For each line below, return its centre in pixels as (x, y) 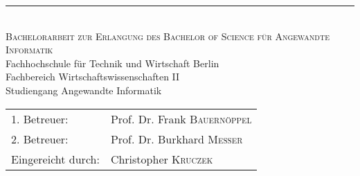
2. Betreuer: (40, 139)
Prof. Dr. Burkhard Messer (177, 139)
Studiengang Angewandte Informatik (84, 90)
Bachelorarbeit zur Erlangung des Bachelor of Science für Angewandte (168, 36)
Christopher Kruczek (162, 159)
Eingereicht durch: (55, 159)
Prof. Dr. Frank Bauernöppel (181, 118)
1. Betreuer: (40, 118)
